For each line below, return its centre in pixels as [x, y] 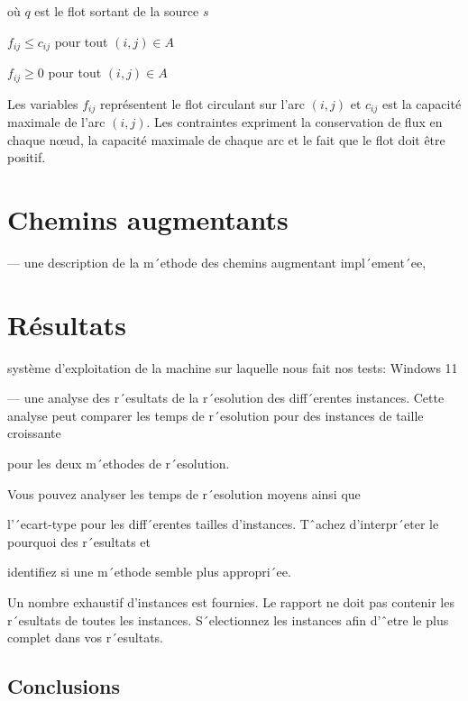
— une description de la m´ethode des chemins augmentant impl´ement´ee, [217, 262]
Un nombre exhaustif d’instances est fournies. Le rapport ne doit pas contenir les [231, 601]
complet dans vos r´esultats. [85, 637]
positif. [27, 157]
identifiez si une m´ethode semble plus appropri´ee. [149, 572]
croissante [34, 433]
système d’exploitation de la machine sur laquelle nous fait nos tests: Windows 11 [233, 367]
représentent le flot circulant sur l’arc [202, 103]
